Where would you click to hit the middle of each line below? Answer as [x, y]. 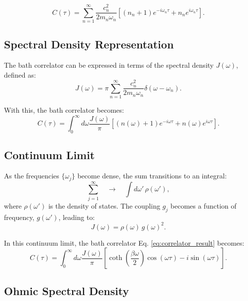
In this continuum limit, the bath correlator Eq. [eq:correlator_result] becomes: [124, 242]
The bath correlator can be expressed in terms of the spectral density [109, 65]
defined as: [20, 74]
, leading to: [77, 217]
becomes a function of [204, 205]
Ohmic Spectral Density [66, 290]
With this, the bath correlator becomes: [64, 110]
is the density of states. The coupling [104, 205]
